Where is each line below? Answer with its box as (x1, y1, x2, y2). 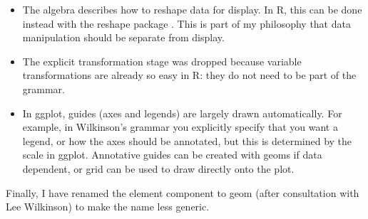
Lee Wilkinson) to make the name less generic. (6, 199, 210, 214)
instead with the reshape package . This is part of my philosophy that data (22, 16, 351, 31)
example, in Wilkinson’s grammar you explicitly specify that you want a (22, 119, 338, 134)
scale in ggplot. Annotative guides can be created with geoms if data (22, 147, 322, 162)
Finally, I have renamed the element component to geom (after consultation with (6, 185, 359, 200)
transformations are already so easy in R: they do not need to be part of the (22, 68, 357, 82)
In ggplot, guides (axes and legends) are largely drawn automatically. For (22, 105, 342, 120)
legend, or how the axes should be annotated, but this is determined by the (22, 133, 352, 148)
